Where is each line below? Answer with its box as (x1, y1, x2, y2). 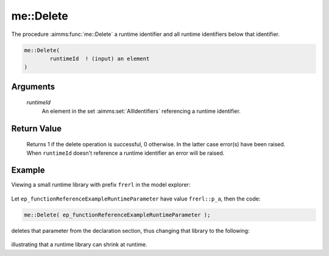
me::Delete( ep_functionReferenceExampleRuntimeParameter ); (24, 211, 211, 218)
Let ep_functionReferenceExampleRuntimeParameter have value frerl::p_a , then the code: (11, 195, 261, 202)
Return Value (11, 123, 62, 133)
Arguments (11, 81, 55, 91)
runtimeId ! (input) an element (49, 55, 150, 62)
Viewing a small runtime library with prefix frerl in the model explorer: (11, 181, 191, 188)
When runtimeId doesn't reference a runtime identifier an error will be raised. (26, 149, 225, 157)
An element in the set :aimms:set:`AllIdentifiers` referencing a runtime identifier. (41, 107, 241, 115)
